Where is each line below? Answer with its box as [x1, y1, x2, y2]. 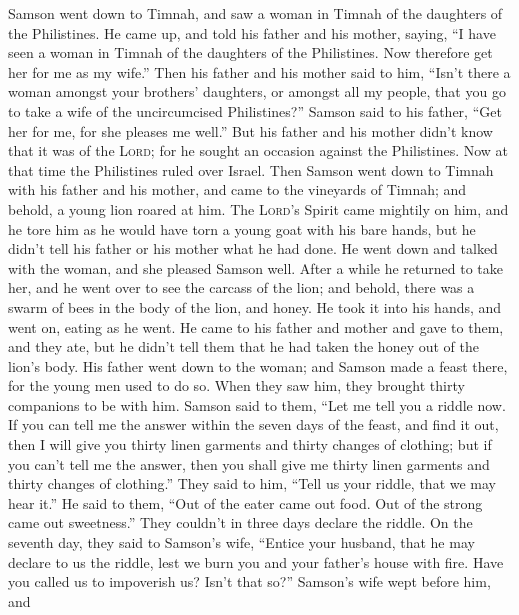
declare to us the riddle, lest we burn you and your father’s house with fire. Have [8, 551, 504, 572]
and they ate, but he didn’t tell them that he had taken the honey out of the [8, 336, 479, 357]
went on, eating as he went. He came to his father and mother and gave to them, [8, 316, 504, 337]
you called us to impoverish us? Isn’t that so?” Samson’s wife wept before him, [8, 571, 491, 592]
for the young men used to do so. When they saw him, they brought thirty [8, 375, 465, 396]
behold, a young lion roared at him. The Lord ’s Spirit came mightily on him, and [8, 198, 509, 219]
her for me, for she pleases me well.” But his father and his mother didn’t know [8, 120, 493, 141]
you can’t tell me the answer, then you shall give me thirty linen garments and [8, 453, 490, 474]
